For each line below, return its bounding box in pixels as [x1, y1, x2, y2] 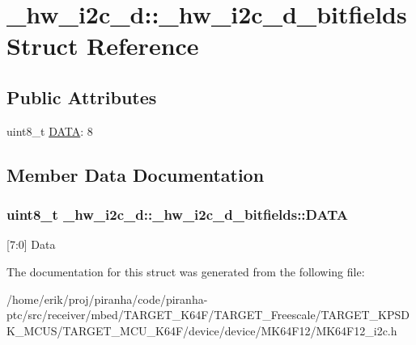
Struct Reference [6, 29, 199, 62]
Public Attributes [6, 84, 157, 109]
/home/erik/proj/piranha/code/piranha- [6, 290, 208, 307]
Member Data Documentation [6, 162, 265, 187]
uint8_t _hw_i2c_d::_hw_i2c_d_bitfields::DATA [6, 204, 348, 225]
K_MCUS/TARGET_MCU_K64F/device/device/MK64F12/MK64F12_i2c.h [6, 322, 397, 339]
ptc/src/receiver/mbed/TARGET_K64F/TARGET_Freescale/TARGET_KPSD [6, 306, 410, 323]
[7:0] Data [6, 236, 56, 253]
